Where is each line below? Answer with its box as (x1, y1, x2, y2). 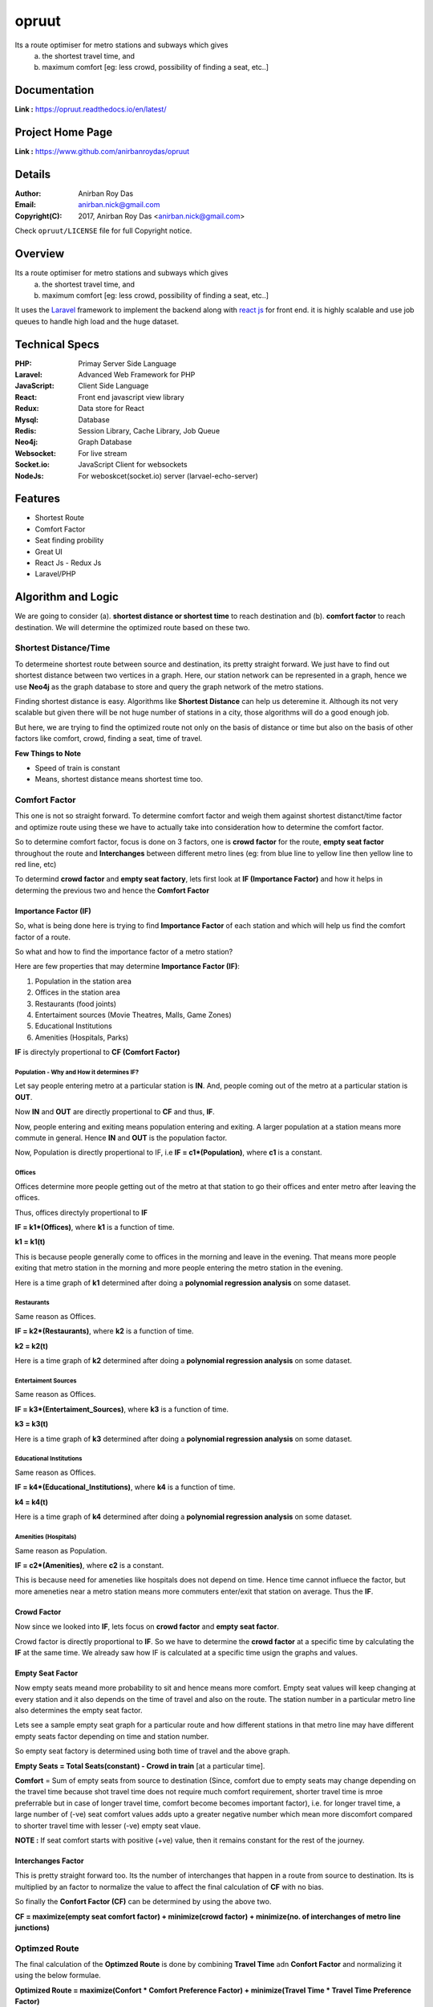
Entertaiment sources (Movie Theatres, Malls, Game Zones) (34, 1010, 232, 1020)
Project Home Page (14, 125, 113, 140)
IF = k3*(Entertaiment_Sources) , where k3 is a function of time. (14, 1404, 229, 1414)
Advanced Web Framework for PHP (78, 369, 196, 379)
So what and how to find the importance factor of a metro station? (14, 947, 233, 956)
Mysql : (14, 414, 39, 425)
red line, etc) (14, 860, 57, 869)
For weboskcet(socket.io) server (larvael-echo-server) (78, 470, 258, 481)
